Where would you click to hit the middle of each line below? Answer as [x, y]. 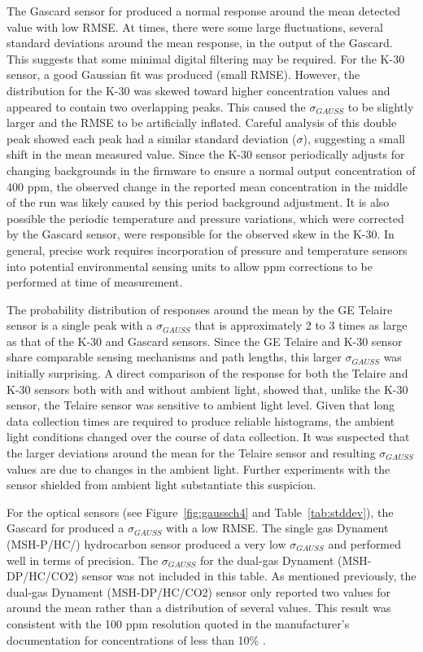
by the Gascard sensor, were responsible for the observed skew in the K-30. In [201, 234]
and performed [365, 544]
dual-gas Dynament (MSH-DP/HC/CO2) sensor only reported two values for [198, 591]
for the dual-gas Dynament [267, 560]
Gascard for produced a [65, 528]
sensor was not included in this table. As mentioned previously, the [249, 576]
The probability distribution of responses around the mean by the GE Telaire [200, 309]
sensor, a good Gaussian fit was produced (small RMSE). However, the [183, 74]
